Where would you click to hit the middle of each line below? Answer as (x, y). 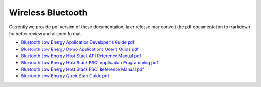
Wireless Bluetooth (48, 12)
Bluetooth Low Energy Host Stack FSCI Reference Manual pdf (82, 69)
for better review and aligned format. (45, 33)
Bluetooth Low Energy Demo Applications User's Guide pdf (80, 49)
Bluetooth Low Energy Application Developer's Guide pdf (78, 42)
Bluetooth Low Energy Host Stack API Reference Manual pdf (81, 56)
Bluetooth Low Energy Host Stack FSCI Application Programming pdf (90, 62)
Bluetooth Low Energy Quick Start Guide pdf (65, 76)
